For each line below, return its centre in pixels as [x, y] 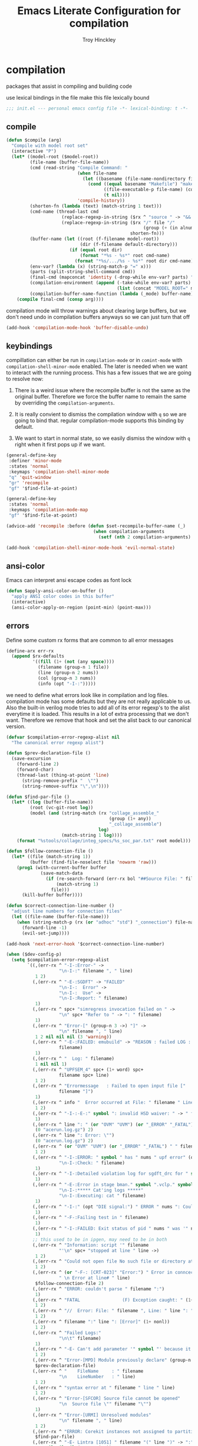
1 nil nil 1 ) [51, 1064]
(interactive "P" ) [34, 152]
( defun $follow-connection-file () [50, 851]
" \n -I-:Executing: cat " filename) [102, 1195]
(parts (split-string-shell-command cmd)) [82, 272]
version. [16, 726]
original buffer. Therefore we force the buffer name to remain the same [100, 397]
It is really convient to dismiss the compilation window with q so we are [100, 415]
